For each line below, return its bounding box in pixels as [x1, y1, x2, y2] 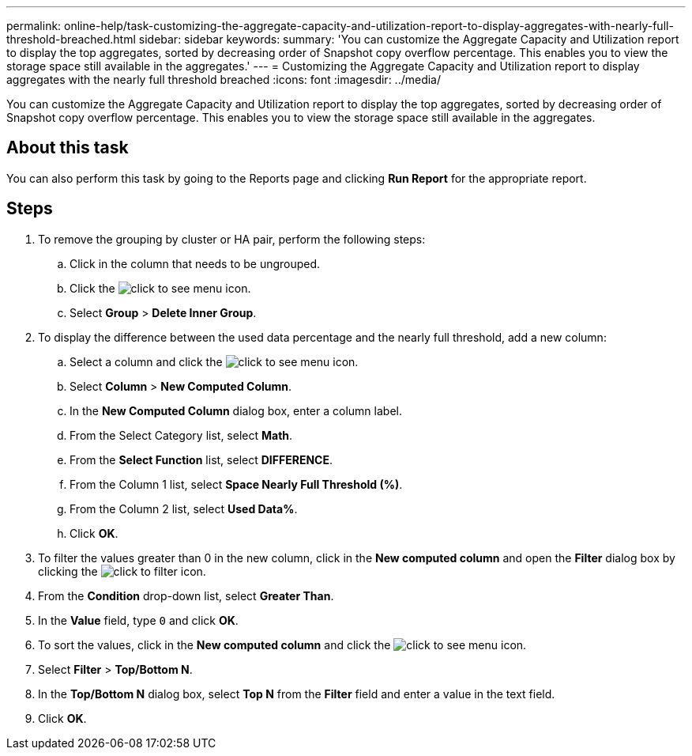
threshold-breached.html [6, 32, 136, 46]
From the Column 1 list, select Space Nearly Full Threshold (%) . [70, 477, 403, 491]
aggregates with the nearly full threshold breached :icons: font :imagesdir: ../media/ [6, 73, 442, 86]
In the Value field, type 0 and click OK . [38, 613, 239, 627]
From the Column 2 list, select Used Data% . [70, 501, 298, 516]
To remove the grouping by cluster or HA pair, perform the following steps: [38, 232, 426, 246]
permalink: [6, 19, 62, 32]
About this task [6, 138, 129, 158]
